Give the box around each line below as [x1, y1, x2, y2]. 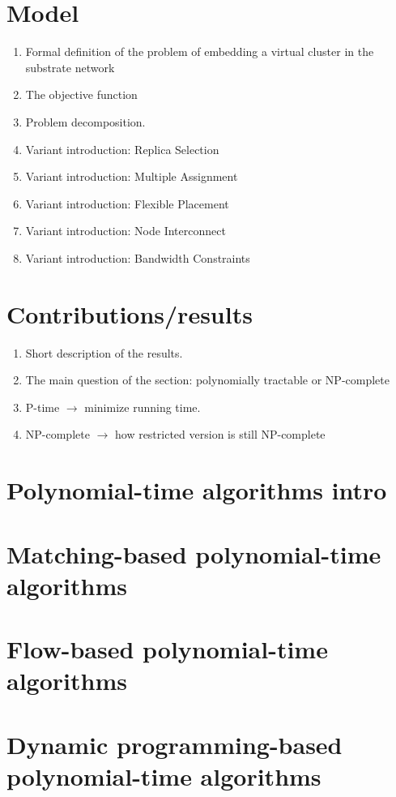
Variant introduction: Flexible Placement [25, 195, 229, 212]
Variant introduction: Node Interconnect [25, 222, 226, 239]
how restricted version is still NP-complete [114, 426, 326, 443]
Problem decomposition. [25, 113, 146, 130]
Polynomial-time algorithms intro [6, 473, 387, 507]
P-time [25, 398, 60, 415]
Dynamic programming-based [6, 727, 343, 761]
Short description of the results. [25, 344, 183, 361]
